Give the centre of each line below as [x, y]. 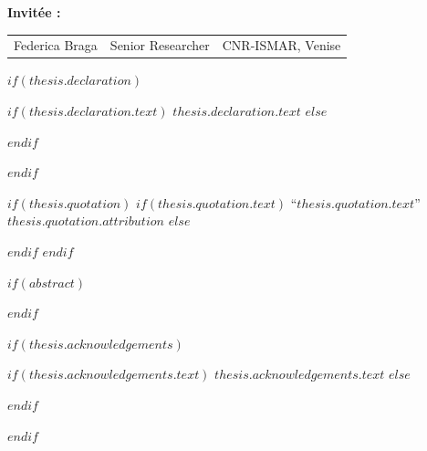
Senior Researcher [160, 45]
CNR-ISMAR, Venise [281, 45]
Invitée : [34, 12]
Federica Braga [56, 45]
